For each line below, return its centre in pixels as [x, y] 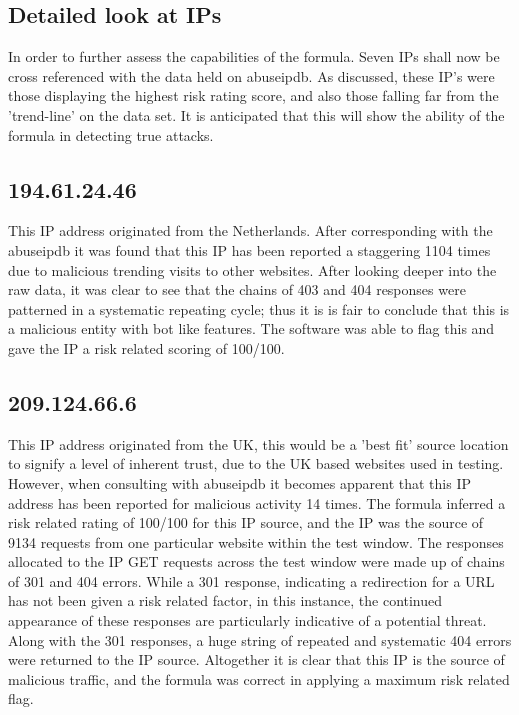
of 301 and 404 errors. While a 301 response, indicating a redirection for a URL [251, 580]
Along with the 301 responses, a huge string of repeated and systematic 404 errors [260, 639]
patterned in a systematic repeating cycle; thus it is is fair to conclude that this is [259, 308]
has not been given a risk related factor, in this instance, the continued [225, 600]
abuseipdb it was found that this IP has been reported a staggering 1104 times [249, 249]
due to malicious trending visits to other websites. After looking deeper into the [252, 269]
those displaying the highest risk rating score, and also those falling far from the [253, 95]
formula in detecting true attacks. [111, 134]
